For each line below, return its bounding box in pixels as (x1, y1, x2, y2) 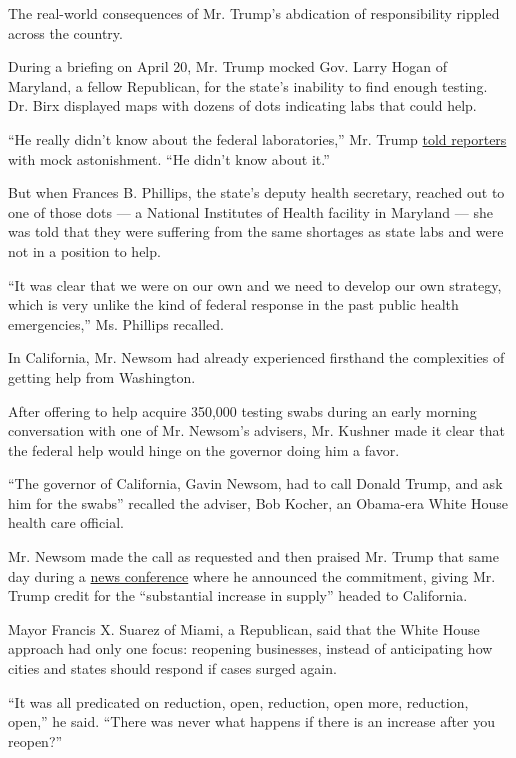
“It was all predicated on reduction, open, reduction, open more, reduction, (8, 691, 469, 712)
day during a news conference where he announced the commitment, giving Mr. (8, 565, 496, 586)
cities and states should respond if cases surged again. (8, 658, 337, 679)
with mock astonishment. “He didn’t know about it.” (8, 148, 330, 169)
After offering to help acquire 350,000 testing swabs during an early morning (8, 400, 477, 421)
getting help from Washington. (8, 366, 196, 387)
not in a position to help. (8, 240, 161, 261)
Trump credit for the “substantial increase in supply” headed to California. (8, 585, 468, 606)
